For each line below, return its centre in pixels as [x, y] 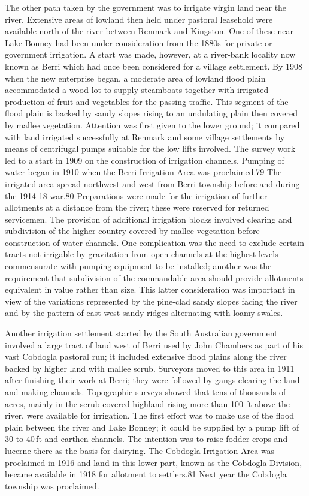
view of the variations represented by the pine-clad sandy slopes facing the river [151, 301]
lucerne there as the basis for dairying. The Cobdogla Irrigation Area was [140, 450]
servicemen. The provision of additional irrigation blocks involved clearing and [149, 219]
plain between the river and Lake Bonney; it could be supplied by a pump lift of [152, 427]
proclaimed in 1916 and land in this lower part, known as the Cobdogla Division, [154, 462]
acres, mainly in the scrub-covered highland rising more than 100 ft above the [148, 403]
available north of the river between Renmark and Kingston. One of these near [149, 31]
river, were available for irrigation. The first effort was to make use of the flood [150, 415]
